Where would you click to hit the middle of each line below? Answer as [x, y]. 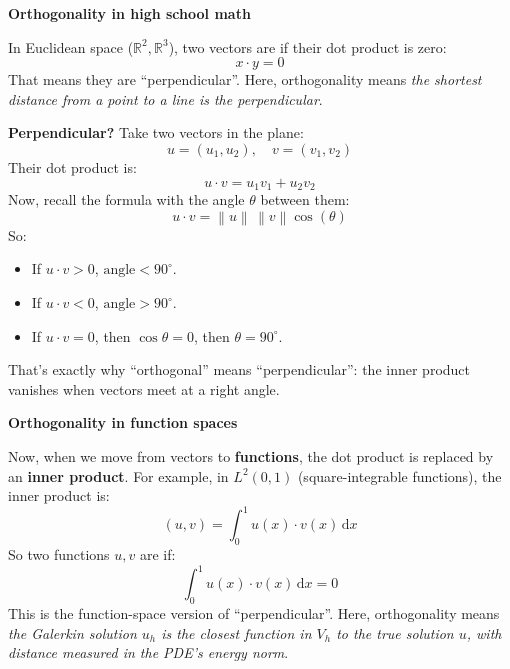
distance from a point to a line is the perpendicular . [165, 98]
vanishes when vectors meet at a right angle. [144, 388]
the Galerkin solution [72, 632]
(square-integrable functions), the [399, 475]
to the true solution [395, 632]
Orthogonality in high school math [129, 13]
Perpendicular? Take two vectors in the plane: [156, 132]
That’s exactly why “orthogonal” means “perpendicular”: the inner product [239, 369]
